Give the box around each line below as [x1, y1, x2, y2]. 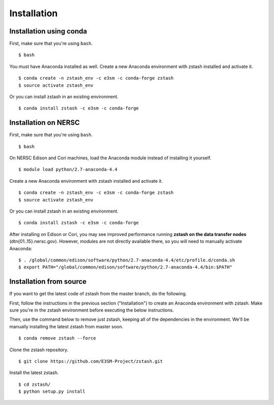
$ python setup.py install [18, 389, 86, 394]
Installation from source [9, 277, 87, 286]
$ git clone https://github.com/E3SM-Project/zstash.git [18, 358, 163, 364]
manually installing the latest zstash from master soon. [9, 323, 124, 329]
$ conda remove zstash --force [18, 335, 96, 341]
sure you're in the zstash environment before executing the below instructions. [9, 307, 174, 313]
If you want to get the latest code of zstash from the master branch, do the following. [9, 291, 187, 297]
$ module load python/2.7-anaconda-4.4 [18, 166, 118, 173]
